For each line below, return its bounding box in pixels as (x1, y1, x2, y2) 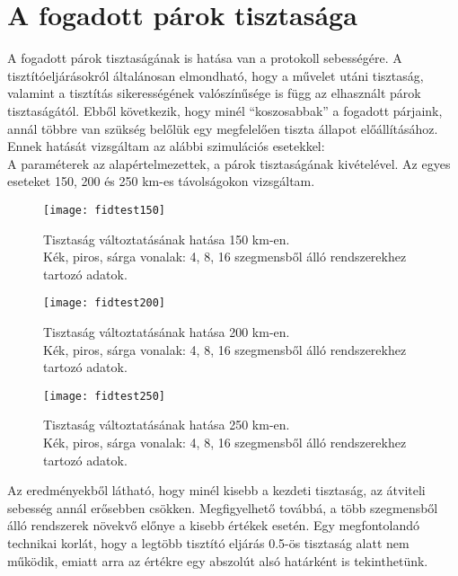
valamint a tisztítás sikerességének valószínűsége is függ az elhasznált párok (7, 84, 421, 102)
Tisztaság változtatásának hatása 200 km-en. (43, 322, 290, 341)
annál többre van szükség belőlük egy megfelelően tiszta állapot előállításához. (7, 119, 438, 137)
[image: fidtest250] (43, 389, 166, 403)
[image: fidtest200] (43, 297, 166, 310)
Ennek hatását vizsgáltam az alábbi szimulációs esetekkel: (7, 137, 325, 155)
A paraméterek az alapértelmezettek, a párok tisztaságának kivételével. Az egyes (7, 154, 451, 173)
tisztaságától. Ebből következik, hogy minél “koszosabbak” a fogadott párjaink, (7, 101, 443, 120)
